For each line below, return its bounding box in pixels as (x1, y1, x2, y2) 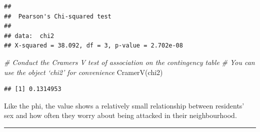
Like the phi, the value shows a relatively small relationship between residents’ (4, 100, 244, 110)
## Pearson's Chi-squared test (4, 12, 111, 20)
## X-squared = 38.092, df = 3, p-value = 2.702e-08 (4, 42, 183, 49)
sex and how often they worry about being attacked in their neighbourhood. (4, 110, 237, 120)
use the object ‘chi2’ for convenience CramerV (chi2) (4, 66, 163, 77)
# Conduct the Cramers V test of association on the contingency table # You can (4, 56, 255, 67)
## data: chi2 (4, 32, 54, 39)
